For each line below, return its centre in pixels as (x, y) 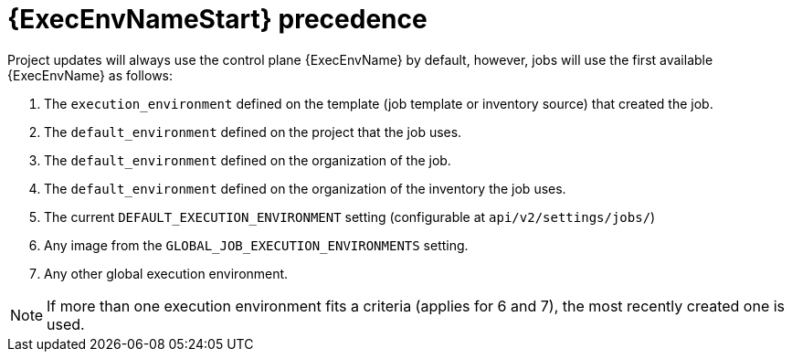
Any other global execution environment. (166, 273)
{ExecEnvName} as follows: (90, 75)
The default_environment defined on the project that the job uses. (253, 132)
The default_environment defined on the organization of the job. (248, 160)
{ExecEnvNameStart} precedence (217, 19)
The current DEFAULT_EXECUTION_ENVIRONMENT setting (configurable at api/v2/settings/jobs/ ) (350, 216)
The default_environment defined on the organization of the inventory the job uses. (305, 188)
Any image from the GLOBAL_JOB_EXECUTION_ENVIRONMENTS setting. (256, 245)
